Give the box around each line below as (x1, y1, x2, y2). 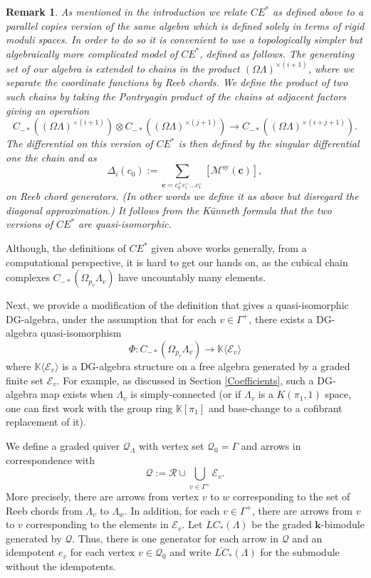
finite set (6, 372, 43, 387)
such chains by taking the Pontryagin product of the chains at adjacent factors (6, 89, 347, 103)
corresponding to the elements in (26, 517, 169, 532)
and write (169, 545, 211, 559)
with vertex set (138, 438, 204, 453)
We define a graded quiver (6, 438, 120, 453)
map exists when (41, 387, 113, 401)
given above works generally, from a (151, 241, 307, 256)
